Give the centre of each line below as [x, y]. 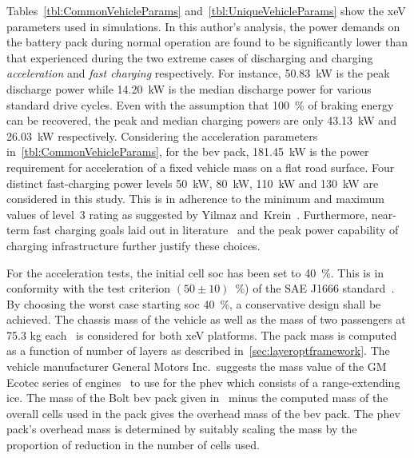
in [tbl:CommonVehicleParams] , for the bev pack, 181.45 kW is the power [188, 151]
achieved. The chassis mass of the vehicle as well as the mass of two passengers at [206, 319]
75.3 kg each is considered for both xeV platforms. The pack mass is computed [202, 335]
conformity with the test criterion [89, 288]
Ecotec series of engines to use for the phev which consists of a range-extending [203, 382]
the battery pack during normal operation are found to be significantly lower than [207, 42]
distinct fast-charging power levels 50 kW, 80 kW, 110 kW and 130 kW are [193, 183]
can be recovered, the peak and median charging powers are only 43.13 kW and [201, 120]
